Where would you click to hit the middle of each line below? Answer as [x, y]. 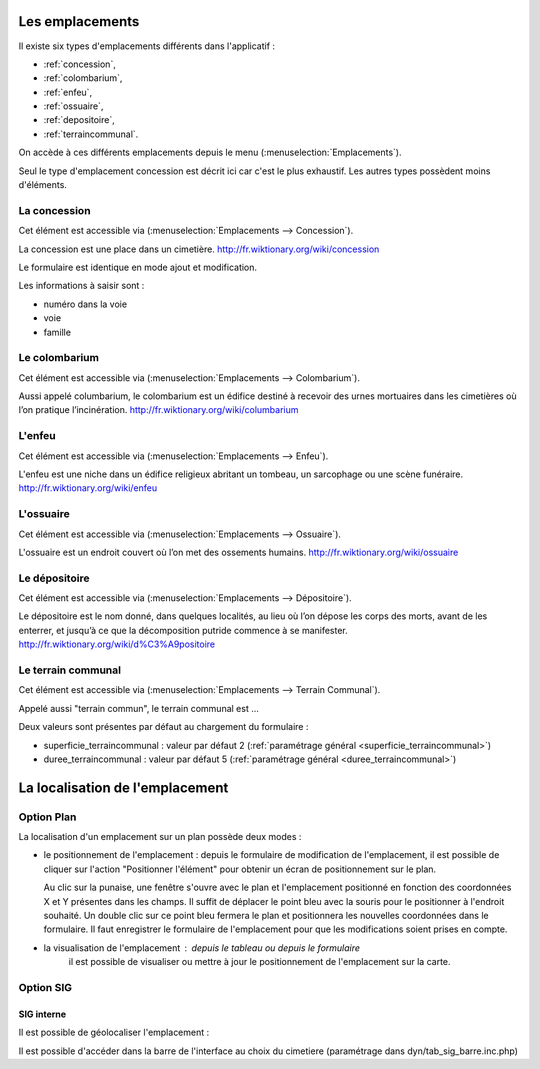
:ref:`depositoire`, [79, 120]
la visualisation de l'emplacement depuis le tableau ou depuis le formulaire [201, 947]
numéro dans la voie [85, 304]
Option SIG [45, 987]
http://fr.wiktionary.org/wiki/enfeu [88, 488]
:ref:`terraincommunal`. [91, 134]
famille [57, 332]
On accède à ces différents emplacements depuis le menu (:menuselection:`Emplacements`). [210, 152]
